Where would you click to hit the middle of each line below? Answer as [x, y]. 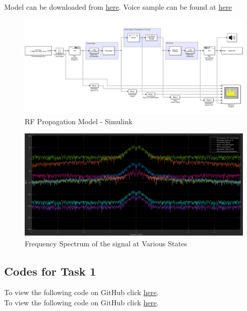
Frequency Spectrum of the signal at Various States [106, 243]
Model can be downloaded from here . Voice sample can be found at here [118, 7]
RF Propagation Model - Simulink [79, 121]
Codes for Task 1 [50, 271]
